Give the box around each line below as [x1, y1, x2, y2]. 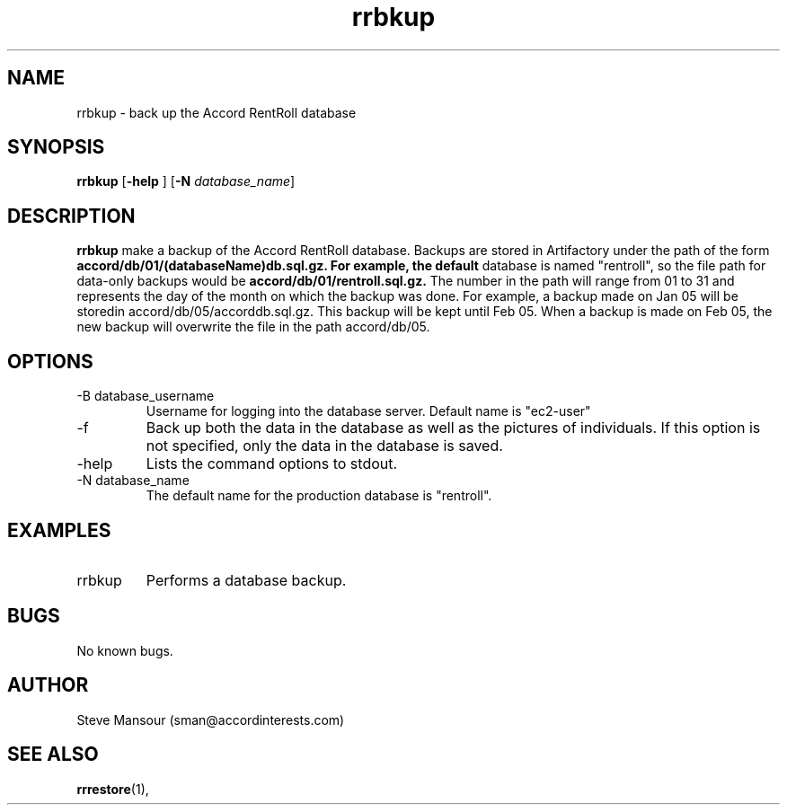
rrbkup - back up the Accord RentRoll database [76, 104, 357, 120]
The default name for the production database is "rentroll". [146, 488, 492, 504]
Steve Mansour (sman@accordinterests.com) [76, 711, 345, 728]
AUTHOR [7, 674, 89, 697]
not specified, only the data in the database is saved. [146, 437, 503, 455]
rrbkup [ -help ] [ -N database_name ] [76, 173, 296, 190]
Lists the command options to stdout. [146, 455, 398, 473]
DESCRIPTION [7, 204, 136, 227]
